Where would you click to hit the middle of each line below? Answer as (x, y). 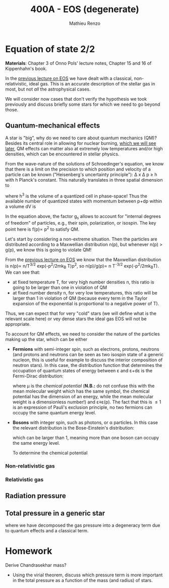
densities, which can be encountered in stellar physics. (62, 154)
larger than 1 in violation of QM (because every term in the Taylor (80, 298)
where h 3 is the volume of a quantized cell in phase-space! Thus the (76, 195)
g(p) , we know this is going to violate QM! (48, 249)
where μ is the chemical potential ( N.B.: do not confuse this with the (83, 386)
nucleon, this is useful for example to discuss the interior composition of (88, 360)
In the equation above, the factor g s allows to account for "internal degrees (83, 217)
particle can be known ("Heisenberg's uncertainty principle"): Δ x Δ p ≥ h (81, 174)
